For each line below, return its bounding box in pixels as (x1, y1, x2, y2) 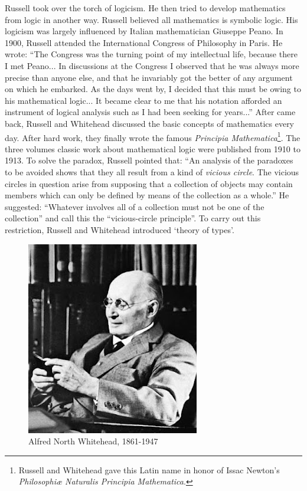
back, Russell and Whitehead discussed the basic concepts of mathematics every (5, 117, 295, 129)
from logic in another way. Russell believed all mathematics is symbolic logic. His (5, 13, 298, 25)
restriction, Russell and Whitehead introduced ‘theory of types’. (5, 223, 234, 235)
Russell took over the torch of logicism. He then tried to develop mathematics (5, 2, 286, 14)
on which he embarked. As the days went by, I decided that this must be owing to (5, 83, 301, 95)
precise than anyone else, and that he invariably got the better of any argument (5, 71, 293, 83)
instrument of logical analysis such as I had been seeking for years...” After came (5, 106, 296, 118)
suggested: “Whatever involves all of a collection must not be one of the (5, 200, 264, 212)
